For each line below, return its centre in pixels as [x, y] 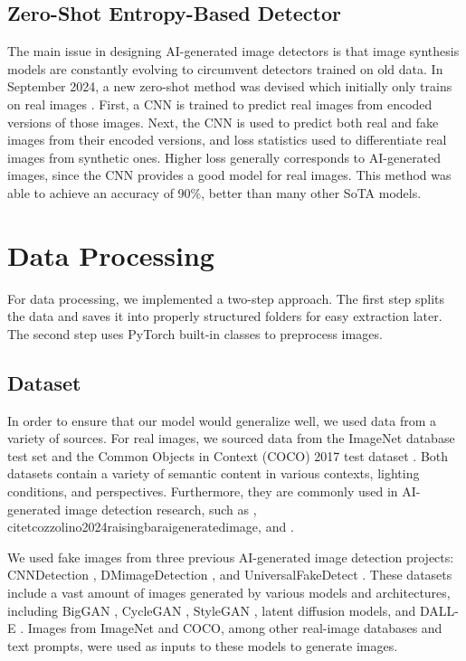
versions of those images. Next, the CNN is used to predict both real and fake [223, 122]
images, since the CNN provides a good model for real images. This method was [229, 175]
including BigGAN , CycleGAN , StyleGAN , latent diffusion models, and [212, 610]
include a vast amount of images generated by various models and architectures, [229, 592]
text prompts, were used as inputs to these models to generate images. [203, 645]
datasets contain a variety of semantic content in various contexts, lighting [214, 473]
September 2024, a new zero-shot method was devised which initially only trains [230, 86]
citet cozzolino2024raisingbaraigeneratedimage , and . [151, 527]
